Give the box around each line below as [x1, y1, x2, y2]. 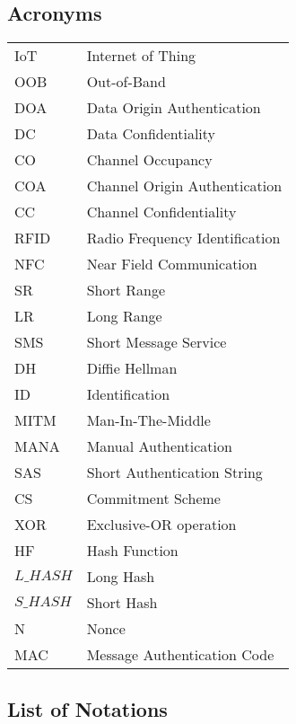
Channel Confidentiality [86, 201, 237, 223]
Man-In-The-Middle [86, 410, 211, 431]
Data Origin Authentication [86, 97, 261, 119]
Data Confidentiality [86, 123, 216, 145]
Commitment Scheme [86, 488, 221, 509]
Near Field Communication [86, 253, 257, 275]
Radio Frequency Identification [86, 227, 281, 249]
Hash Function [86, 540, 178, 561]
